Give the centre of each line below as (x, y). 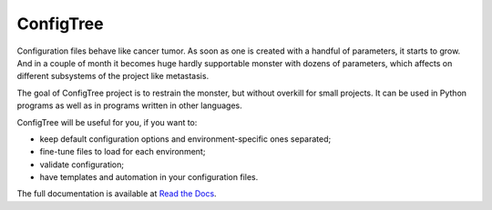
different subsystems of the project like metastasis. (113, 76)
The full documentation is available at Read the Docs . (117, 194)
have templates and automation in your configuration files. (149, 177)
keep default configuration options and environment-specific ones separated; (185, 139)
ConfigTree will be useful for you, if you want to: (107, 122)
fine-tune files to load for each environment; (123, 152)
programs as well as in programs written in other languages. (129, 105)
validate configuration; (82, 165)
